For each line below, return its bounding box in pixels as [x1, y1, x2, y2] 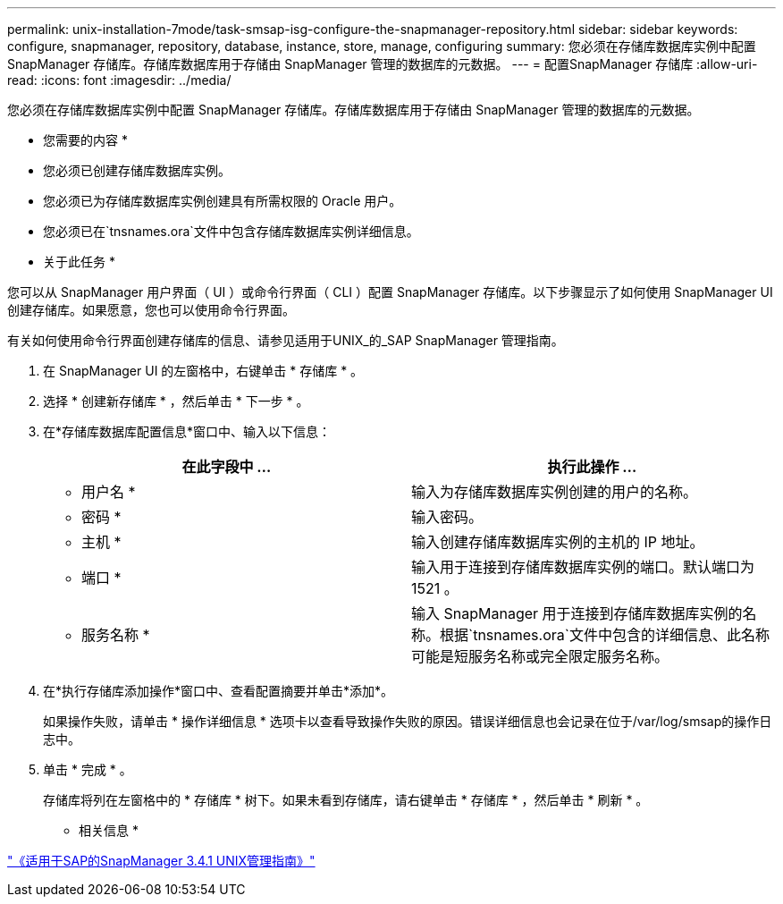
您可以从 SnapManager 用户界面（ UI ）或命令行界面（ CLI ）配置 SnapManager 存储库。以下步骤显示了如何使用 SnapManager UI [7, 284, 773, 300]
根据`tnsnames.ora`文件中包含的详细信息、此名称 [440, 626, 770, 644]
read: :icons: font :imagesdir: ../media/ [7, 72, 232, 88]
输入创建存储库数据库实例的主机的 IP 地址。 [411, 533, 704, 551]
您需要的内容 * [43, 132, 128, 148]
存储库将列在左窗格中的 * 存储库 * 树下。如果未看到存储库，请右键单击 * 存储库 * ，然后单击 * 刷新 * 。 [43, 792, 649, 807]
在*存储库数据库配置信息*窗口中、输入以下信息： [43, 424, 332, 439]
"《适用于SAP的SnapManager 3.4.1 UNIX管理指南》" [7, 853, 316, 868]
